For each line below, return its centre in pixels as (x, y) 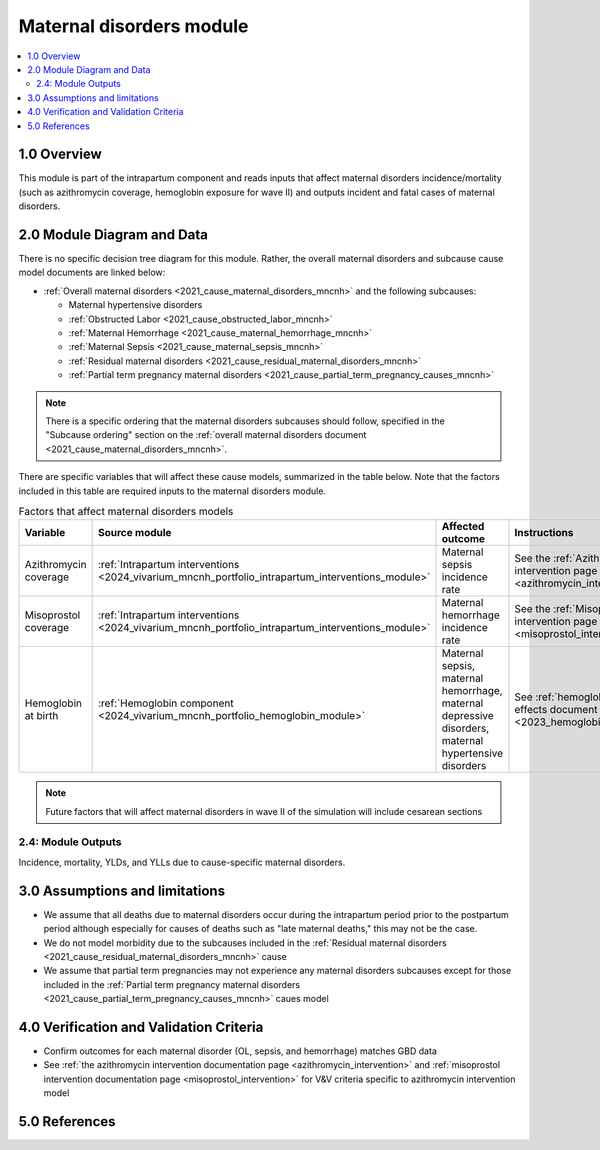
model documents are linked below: (92, 272)
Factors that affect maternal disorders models (126, 512)
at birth (41, 716)
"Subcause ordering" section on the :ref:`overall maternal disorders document (206, 435)
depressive (467, 716)
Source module (134, 533)
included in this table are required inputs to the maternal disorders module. (172, 491)
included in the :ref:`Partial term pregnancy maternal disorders (171, 984)
